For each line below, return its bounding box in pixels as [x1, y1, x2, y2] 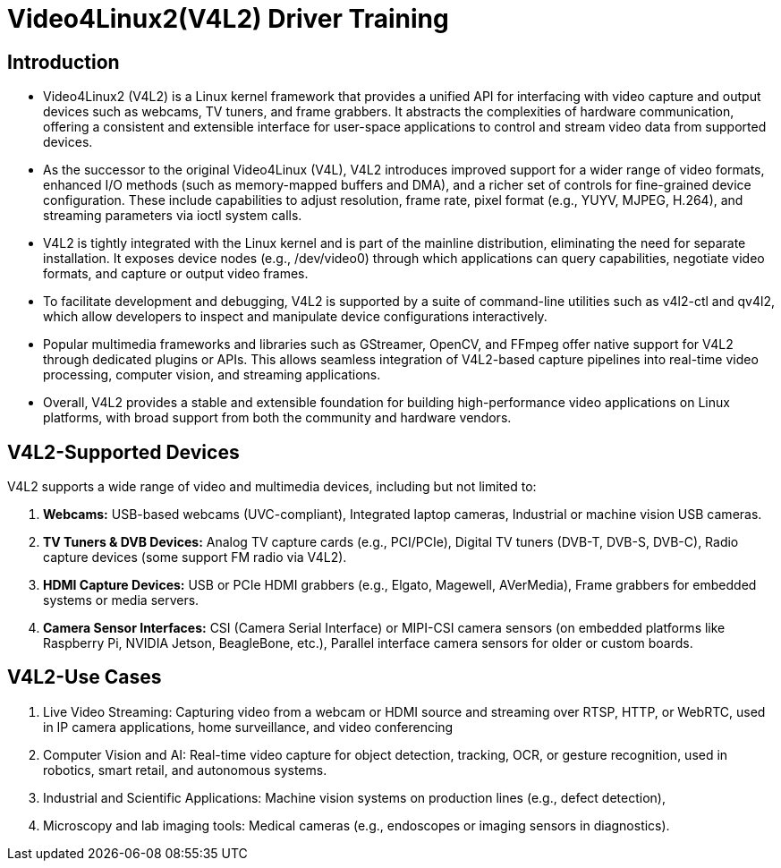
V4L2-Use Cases [7, 666, 162, 689]
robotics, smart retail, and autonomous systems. [43, 762, 327, 778]
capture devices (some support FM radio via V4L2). [43, 549, 347, 566]
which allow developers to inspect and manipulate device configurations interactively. [43, 309, 548, 325]
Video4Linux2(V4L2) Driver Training [7, 4, 449, 34]
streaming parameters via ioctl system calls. [43, 208, 302, 224]
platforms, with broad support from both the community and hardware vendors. [43, 410, 512, 426]
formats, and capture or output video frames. [43, 266, 309, 282]
